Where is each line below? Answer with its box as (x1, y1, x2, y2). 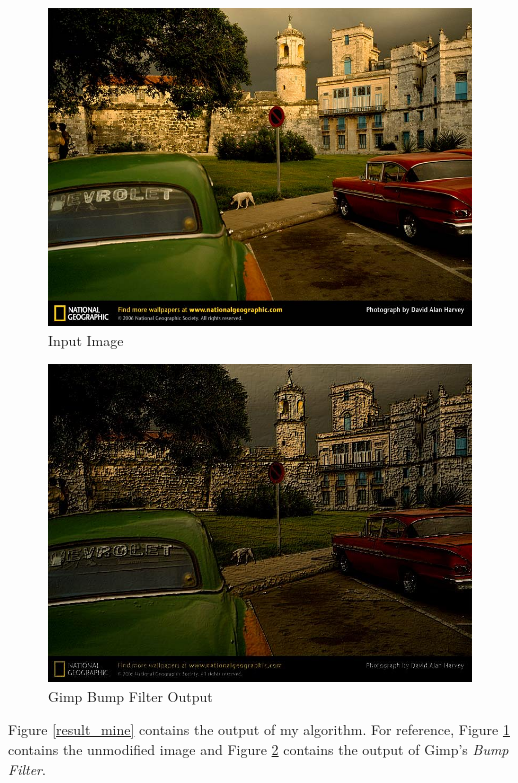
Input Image (48, 329, 124, 350)
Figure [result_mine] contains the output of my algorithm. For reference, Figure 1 (8, 719, 510, 740)
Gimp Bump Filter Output (48, 685, 213, 706)
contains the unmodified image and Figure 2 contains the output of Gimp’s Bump (8, 738, 509, 759)
